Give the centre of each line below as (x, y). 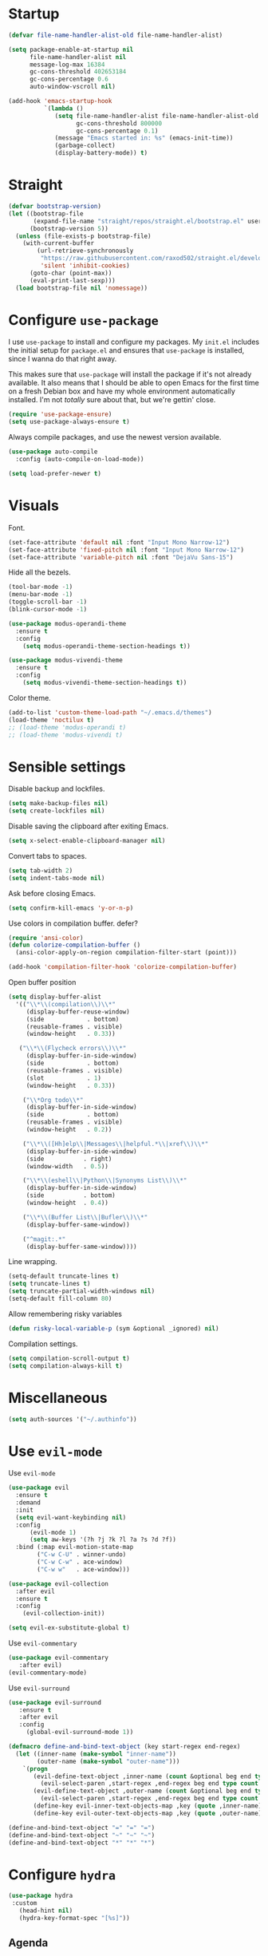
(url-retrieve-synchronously (85, 251)
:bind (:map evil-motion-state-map (75, 1547)
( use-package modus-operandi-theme (67, 623)
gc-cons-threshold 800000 (119, 123)
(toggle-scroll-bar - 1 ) (48, 602)
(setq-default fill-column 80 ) (60, 1299)
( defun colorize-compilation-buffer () (75, 945)
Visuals (34, 506)
